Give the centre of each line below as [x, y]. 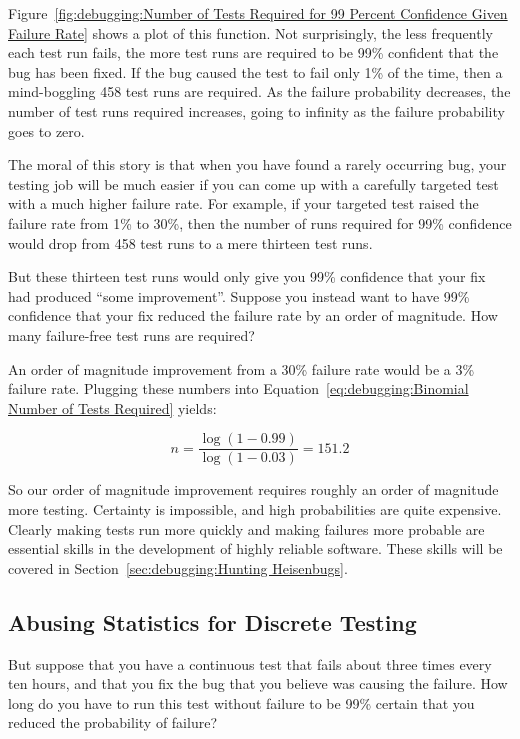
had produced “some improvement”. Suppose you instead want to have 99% [239, 295]
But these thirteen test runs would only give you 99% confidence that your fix [247, 276]
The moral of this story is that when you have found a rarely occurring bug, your [257, 164]
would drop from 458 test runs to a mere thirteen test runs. [190, 242]
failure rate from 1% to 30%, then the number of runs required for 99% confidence [260, 222]
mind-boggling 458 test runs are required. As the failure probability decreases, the [259, 91]
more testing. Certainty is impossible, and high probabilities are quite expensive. [255, 508]
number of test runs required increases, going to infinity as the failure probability [256, 110]
